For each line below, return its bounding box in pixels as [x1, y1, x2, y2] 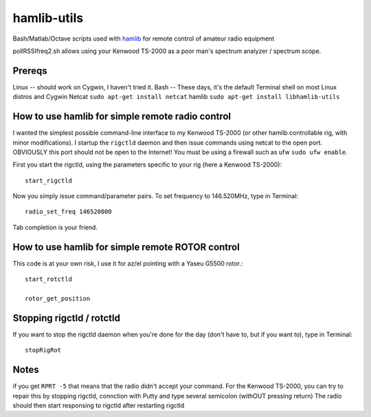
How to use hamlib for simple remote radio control [12, 111, 232, 122]
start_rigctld [25, 176, 72, 184]
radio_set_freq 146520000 [25, 208, 113, 216]
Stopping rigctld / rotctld [12, 312, 120, 323]
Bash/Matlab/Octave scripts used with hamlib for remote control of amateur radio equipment [12, 34, 275, 43]
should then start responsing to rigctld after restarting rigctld [12, 401, 185, 409]
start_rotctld [25, 275, 72, 284]
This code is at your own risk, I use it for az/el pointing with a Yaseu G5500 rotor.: [12, 259, 243, 268]
